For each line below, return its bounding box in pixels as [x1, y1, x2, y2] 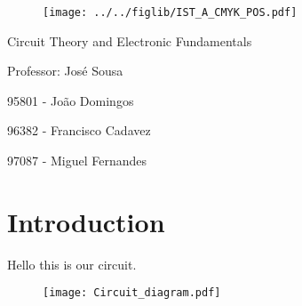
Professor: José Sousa [7, 61, 123, 80]
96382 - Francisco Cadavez [7, 121, 151, 140]
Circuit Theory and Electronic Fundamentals [7, 31, 252, 50]
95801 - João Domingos [7, 91, 134, 109]
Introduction [7, 203, 165, 239]
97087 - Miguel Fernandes [7, 151, 147, 170]
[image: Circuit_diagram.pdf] [43, 286, 221, 300]
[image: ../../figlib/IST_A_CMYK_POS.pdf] [43, 6, 298, 19]
